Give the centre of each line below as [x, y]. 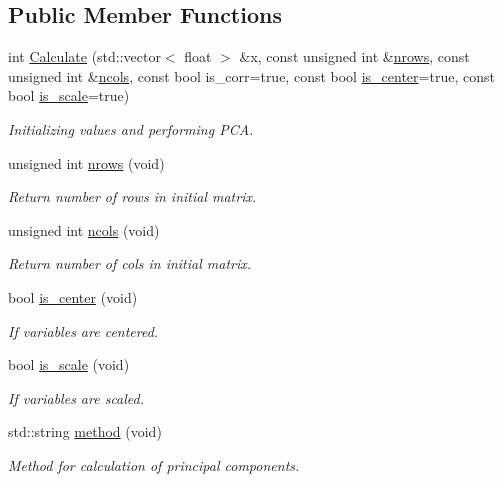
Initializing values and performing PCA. [131, 128]
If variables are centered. [83, 330]
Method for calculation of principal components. [154, 464]
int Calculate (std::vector [84, 56]
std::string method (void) [85, 431]
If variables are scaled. [76, 397]
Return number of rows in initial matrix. [132, 196]
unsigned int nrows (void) [86, 162]
